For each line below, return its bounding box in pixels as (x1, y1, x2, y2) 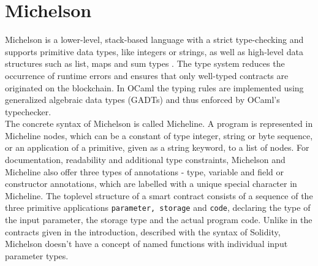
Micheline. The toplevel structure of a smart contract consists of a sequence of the (5, 189, 313, 202)
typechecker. (5, 105, 51, 118)
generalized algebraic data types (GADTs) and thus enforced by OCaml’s (5, 93, 280, 106)
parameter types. (5, 249, 69, 262)
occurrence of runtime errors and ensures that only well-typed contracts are (5, 69, 289, 82)
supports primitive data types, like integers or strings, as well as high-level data (5, 45, 303, 58)
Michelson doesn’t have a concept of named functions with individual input (5, 237, 288, 250)
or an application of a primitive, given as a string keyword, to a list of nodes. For (5, 141, 309, 154)
